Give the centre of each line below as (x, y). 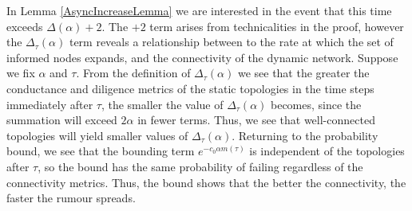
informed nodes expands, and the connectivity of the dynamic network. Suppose (202, 57)
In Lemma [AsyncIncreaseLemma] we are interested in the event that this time (199, 10)
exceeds (25, 26)
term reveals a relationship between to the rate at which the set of (231, 42)
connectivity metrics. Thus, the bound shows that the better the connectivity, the (206, 182)
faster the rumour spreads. (71, 198)
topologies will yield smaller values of (97, 135)
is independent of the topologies (327, 151)
